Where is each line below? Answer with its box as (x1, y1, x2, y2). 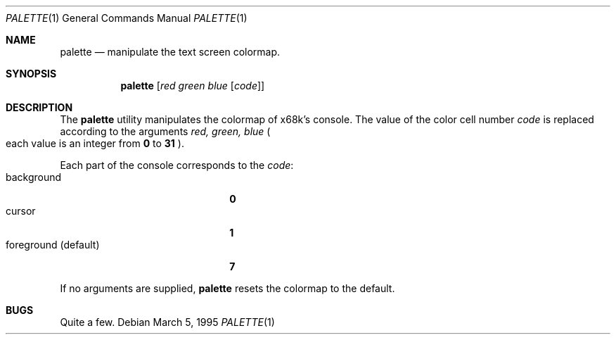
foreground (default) (6, 239, 100, 251)
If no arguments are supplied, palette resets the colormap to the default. (60, 282, 395, 294)
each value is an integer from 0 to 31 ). (6, 137, 184, 149)
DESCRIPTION (6, 101, 73, 113)
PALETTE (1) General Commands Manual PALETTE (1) (6, 12, 248, 24)
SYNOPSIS (6, 68, 57, 80)
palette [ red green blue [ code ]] (120, 80, 265, 92)
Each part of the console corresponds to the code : (60, 159, 294, 171)
